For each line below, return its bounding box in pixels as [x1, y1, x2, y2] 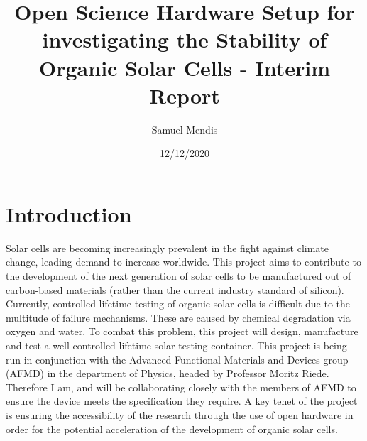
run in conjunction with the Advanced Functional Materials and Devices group [6, 352, 349, 366]
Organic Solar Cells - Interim [39, 53, 330, 82]
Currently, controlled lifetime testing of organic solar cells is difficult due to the [6, 296, 351, 311]
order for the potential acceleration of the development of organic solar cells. [6, 421, 338, 436]
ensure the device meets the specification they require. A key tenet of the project [6, 393, 358, 408]
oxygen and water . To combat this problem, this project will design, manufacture [6, 324, 358, 339]
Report [149, 80, 220, 109]
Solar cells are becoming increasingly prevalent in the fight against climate [6, 240, 329, 255]
